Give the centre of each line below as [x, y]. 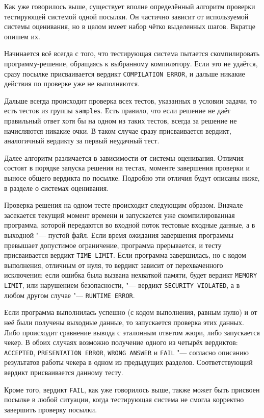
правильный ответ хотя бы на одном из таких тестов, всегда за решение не [121, 121]
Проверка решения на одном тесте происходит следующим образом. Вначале [124, 205]
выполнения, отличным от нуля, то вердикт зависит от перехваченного [114, 265]
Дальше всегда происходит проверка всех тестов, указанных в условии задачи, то [130, 100]
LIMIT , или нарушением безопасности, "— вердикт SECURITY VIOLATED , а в [122, 285]
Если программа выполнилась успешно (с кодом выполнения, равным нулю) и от [131, 312]
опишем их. [22, 36]
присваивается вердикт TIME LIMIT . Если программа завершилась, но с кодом [125, 255]
